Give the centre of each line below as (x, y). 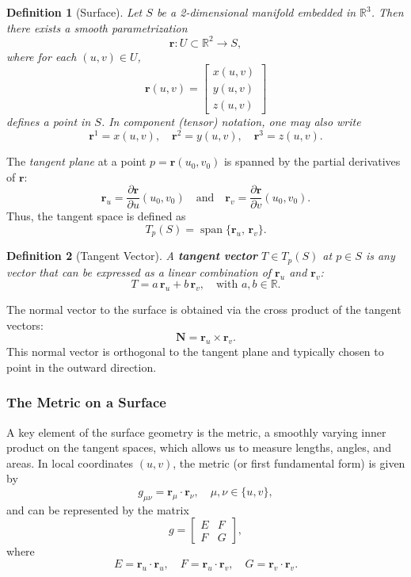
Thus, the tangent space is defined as (96, 216)
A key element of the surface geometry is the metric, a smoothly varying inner (196, 432)
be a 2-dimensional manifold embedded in (256, 12)
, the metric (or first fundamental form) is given (289, 462)
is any (380, 256)
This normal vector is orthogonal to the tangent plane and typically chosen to (195, 352)
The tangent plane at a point (76, 161)
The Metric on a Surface (86, 402)
